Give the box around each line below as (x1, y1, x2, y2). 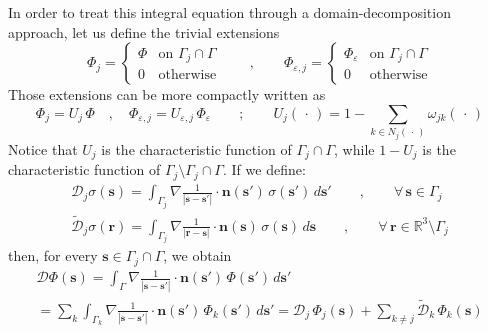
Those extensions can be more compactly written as (8, 84, 326, 105)
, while (334, 138, 375, 159)
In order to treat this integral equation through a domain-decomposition (8, 2, 451, 22)
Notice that (8, 138, 78, 159)
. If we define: (222, 159, 306, 180)
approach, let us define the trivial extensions (8, 21, 280, 42)
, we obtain (163, 245, 232, 266)
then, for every (8, 245, 98, 266)
